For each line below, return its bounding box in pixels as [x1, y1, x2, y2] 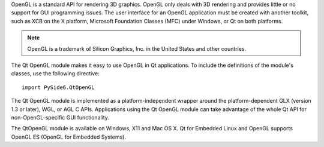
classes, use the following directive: [11, 70, 100, 77]
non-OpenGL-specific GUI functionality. [11, 114, 109, 121]
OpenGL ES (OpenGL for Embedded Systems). [11, 133, 126, 140]
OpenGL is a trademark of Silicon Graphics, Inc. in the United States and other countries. [27, 45, 247, 52]
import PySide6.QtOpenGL [22, 84, 95, 91]
